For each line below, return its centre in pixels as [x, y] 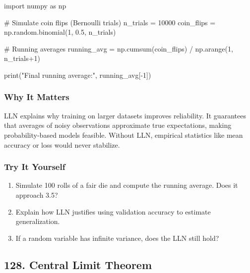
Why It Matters [37, 97]
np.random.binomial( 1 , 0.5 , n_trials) [60, 32]
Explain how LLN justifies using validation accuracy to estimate [113, 211]
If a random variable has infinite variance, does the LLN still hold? [117, 238]
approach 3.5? [37, 194]
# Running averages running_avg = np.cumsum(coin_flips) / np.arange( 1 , [119, 48]
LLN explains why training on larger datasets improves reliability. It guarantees [125, 115]
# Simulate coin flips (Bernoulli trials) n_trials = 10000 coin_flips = [110, 22]
